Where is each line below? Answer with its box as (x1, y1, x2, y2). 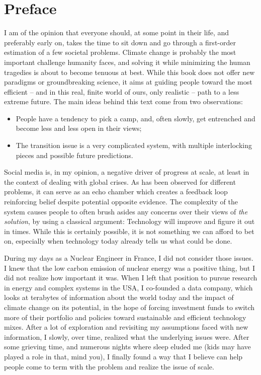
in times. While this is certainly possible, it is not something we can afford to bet (4, 226, 254, 236)
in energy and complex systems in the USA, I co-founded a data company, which (4, 282, 253, 292)
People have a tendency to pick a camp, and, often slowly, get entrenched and (16, 113, 255, 123)
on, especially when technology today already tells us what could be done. (4, 236, 232, 246)
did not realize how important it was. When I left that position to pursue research (4, 272, 257, 283)
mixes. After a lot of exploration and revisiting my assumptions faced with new (4, 322, 248, 332)
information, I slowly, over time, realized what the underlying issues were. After (4, 331, 249, 342)
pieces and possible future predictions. (16, 149, 133, 160)
